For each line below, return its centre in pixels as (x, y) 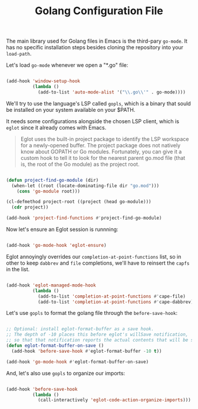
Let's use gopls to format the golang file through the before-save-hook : (92, 313)
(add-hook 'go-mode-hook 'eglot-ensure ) (57, 246)
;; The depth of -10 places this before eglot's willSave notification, (97, 335)
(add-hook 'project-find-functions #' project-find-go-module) (84, 218)
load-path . (19, 54)
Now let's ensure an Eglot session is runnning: (62, 230)
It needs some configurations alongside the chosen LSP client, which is (93, 121)
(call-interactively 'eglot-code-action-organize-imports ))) (114, 400)
